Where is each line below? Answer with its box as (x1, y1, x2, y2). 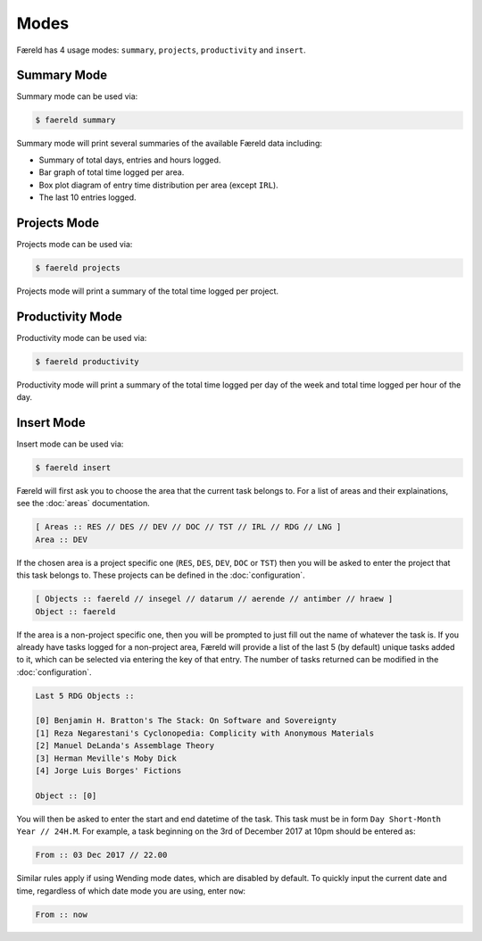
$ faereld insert (35, 462, 112, 473)
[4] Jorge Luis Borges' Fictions (35, 766, 182, 776)
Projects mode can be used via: (16, 238, 133, 249)
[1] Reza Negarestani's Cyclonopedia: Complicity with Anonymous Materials (35, 728, 375, 738)
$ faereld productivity (35, 356, 140, 366)
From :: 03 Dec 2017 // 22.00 (35, 850, 168, 861)
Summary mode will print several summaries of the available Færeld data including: (16, 138, 323, 149)
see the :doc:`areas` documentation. (16, 498, 151, 509)
